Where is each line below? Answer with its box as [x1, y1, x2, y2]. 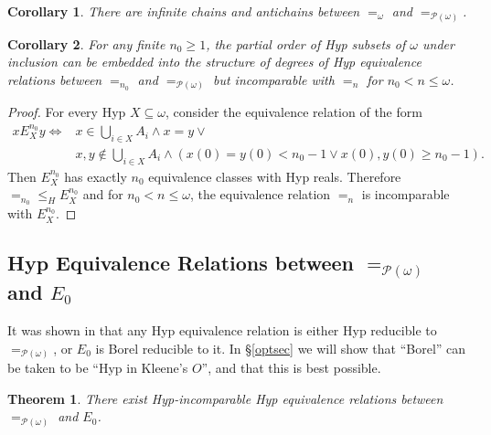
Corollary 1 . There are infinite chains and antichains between [7, 2, 360, 20]
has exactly [64, 166, 127, 186]
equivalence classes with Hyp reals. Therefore [148, 166, 401, 186]
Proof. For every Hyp [7, 102, 126, 122]
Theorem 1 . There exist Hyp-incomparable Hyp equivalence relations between [7, 388, 443, 408]
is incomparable [361, 185, 450, 204]
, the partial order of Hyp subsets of [206, 34, 406, 53]
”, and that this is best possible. [201, 358, 381, 377]
